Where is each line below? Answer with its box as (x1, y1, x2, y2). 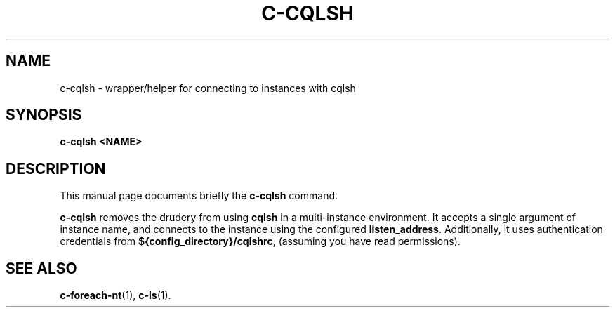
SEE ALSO (6, 259, 77, 277)
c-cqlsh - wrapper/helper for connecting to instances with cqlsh (60, 81, 356, 94)
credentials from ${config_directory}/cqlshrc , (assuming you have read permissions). (60, 235, 461, 248)
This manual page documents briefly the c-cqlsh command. (60, 189, 338, 202)
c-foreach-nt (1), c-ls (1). (60, 289, 171, 302)
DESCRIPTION (6, 159, 106, 178)
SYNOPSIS (6, 106, 82, 124)
